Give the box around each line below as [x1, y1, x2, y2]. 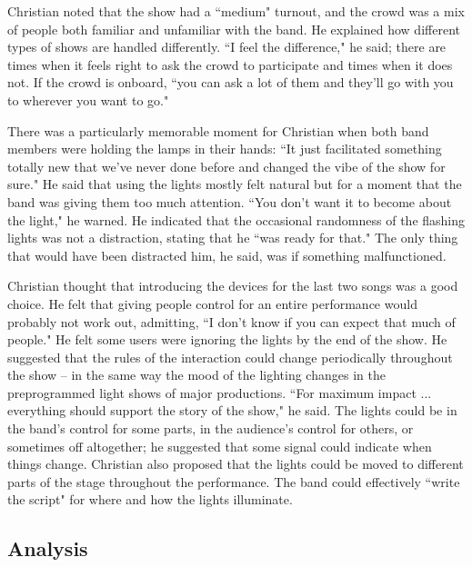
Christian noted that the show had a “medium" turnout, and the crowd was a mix [7, 2, 465, 20]
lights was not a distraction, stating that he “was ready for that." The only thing [7, 228, 458, 247]
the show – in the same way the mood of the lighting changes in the [7, 365, 386, 384]
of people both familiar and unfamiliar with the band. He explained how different [7, 19, 460, 38]
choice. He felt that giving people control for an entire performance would [7, 293, 417, 313]
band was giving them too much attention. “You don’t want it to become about [7, 192, 452, 211]
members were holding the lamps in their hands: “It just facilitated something [7, 139, 442, 158]
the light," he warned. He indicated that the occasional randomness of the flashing [7, 210, 466, 229]
